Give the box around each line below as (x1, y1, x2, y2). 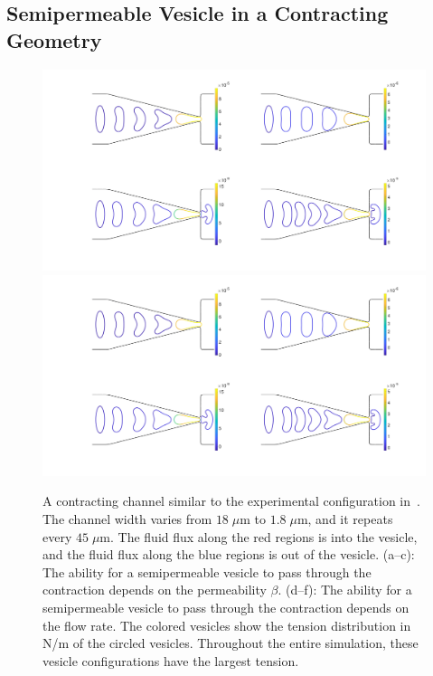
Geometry (6, 25, 102, 53)
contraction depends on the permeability (42, 580, 267, 599)
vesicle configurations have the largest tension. (42, 651, 299, 670)
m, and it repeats (297, 509, 393, 528)
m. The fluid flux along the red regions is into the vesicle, (99, 527, 418, 546)
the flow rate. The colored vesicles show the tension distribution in (42, 615, 411, 634)
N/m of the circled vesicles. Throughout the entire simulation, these (42, 633, 419, 652)
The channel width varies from (42, 509, 212, 528)
